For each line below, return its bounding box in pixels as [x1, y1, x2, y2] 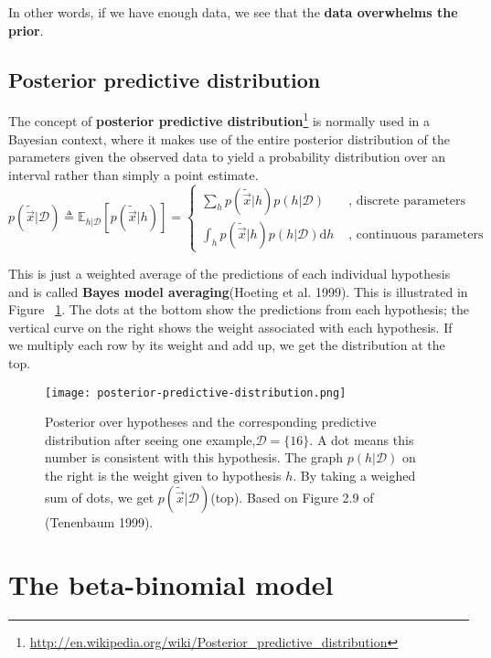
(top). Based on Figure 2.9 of [210, 487, 374, 506]
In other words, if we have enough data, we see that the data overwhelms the [8, 3, 458, 21]
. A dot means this [309, 430, 414, 449]
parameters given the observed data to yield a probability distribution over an [8, 147, 446, 166]
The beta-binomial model [8, 566, 334, 603]
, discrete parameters [348, 194, 466, 207]
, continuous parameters [348, 228, 484, 241]
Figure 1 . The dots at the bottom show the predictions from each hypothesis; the [8, 300, 469, 319]
